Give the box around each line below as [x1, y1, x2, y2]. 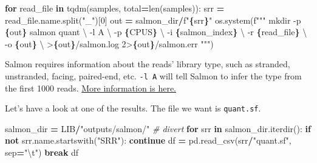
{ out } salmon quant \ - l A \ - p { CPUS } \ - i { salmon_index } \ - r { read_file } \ [5, 25, 307, 38]
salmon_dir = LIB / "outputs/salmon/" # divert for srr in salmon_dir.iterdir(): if [5, 122, 311, 135]
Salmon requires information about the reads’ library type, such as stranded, [5, 58, 290, 70]
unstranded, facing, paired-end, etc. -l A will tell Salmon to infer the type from [5, 69, 302, 82]
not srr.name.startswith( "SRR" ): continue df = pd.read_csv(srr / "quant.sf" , [5, 134, 291, 147]
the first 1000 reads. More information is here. [5, 81, 176, 94]
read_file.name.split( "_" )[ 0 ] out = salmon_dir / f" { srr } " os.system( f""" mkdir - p [5, 13, 301, 26]
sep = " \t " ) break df [5, 146, 79, 159]
